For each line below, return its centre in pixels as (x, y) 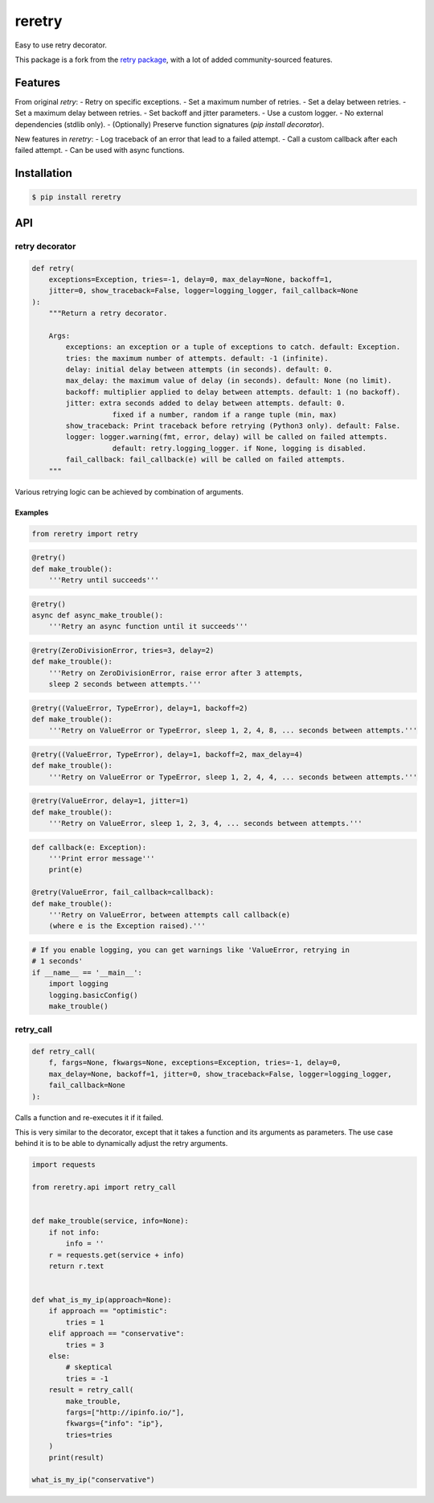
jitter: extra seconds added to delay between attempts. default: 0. (205, 403)
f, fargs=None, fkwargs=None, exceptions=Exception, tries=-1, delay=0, (195, 1063)
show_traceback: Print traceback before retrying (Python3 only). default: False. (233, 426)
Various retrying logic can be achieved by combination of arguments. (129, 491)
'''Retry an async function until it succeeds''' (148, 626)
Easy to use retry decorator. (61, 45)
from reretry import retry (85, 534)
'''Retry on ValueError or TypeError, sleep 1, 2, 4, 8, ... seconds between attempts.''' (233, 731)
